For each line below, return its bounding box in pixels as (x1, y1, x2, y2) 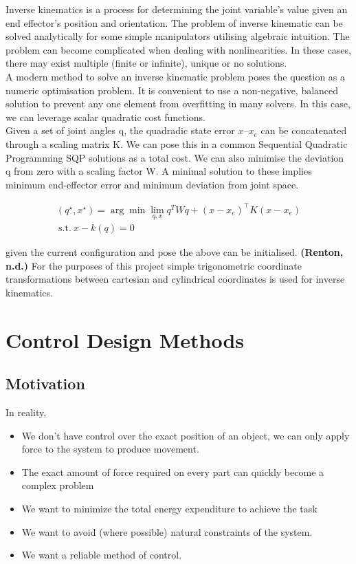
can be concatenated (260, 123, 347, 138)
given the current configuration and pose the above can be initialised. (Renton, (5, 245, 344, 259)
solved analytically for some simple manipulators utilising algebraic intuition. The (5, 29, 350, 43)
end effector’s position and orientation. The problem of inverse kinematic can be (5, 15, 343, 30)
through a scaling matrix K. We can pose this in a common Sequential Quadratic (5, 136, 348, 151)
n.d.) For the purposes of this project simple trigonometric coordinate (5, 258, 302, 272)
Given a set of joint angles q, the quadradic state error (5, 123, 235, 138)
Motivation (5, 373, 85, 394)
